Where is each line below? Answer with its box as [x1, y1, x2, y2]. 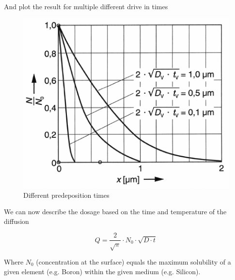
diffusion [4, 216, 29, 226]
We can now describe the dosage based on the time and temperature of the [4, 206, 227, 216]
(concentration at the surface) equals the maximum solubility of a [36, 257, 231, 266]
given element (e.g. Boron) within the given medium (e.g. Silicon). [4, 266, 201, 276]
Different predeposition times [23, 190, 110, 200]
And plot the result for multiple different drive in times [4, 1, 168, 11]
